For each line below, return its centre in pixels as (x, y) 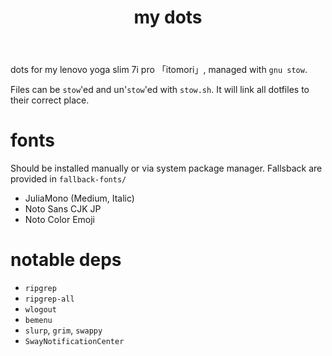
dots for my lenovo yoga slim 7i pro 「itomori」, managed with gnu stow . (159, 70)
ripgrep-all (49, 299)
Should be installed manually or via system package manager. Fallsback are (166, 168)
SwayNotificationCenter (74, 342)
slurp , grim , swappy (63, 330)
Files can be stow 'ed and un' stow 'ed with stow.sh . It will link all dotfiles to (160, 90)
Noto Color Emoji (59, 220)
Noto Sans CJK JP (63, 209)
